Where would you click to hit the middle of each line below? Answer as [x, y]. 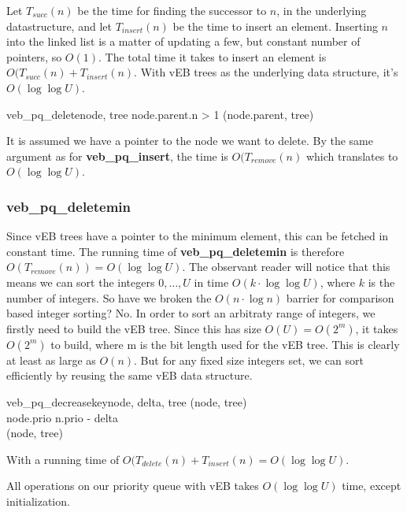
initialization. [38, 501]
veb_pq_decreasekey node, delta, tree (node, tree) [127, 401]
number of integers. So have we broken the [109, 297]
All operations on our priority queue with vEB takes [133, 486]
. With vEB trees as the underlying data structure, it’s [266, 72]
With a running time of [63, 459]
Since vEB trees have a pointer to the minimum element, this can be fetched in [198, 236]
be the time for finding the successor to [172, 10]
